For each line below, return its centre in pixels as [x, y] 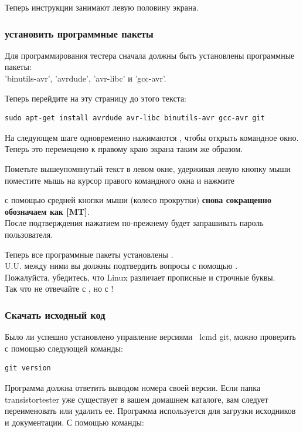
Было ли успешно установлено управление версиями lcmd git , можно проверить [150, 337]
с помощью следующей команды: [64, 348]
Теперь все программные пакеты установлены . [89, 254]
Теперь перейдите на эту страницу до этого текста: [96, 98]
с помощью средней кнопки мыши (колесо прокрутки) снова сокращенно [138, 200]
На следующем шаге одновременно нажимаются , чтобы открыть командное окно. [152, 137]
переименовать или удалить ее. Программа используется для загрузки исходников [150, 411]
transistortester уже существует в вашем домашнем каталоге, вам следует [137, 399]
